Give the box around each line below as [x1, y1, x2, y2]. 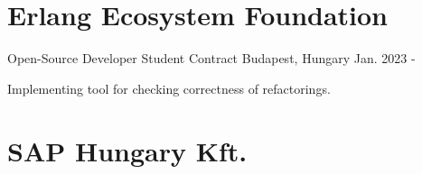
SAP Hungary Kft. [7, 132, 248, 169]
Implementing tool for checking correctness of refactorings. [7, 78, 331, 97]
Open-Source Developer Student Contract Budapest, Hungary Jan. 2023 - [7, 49, 416, 68]
